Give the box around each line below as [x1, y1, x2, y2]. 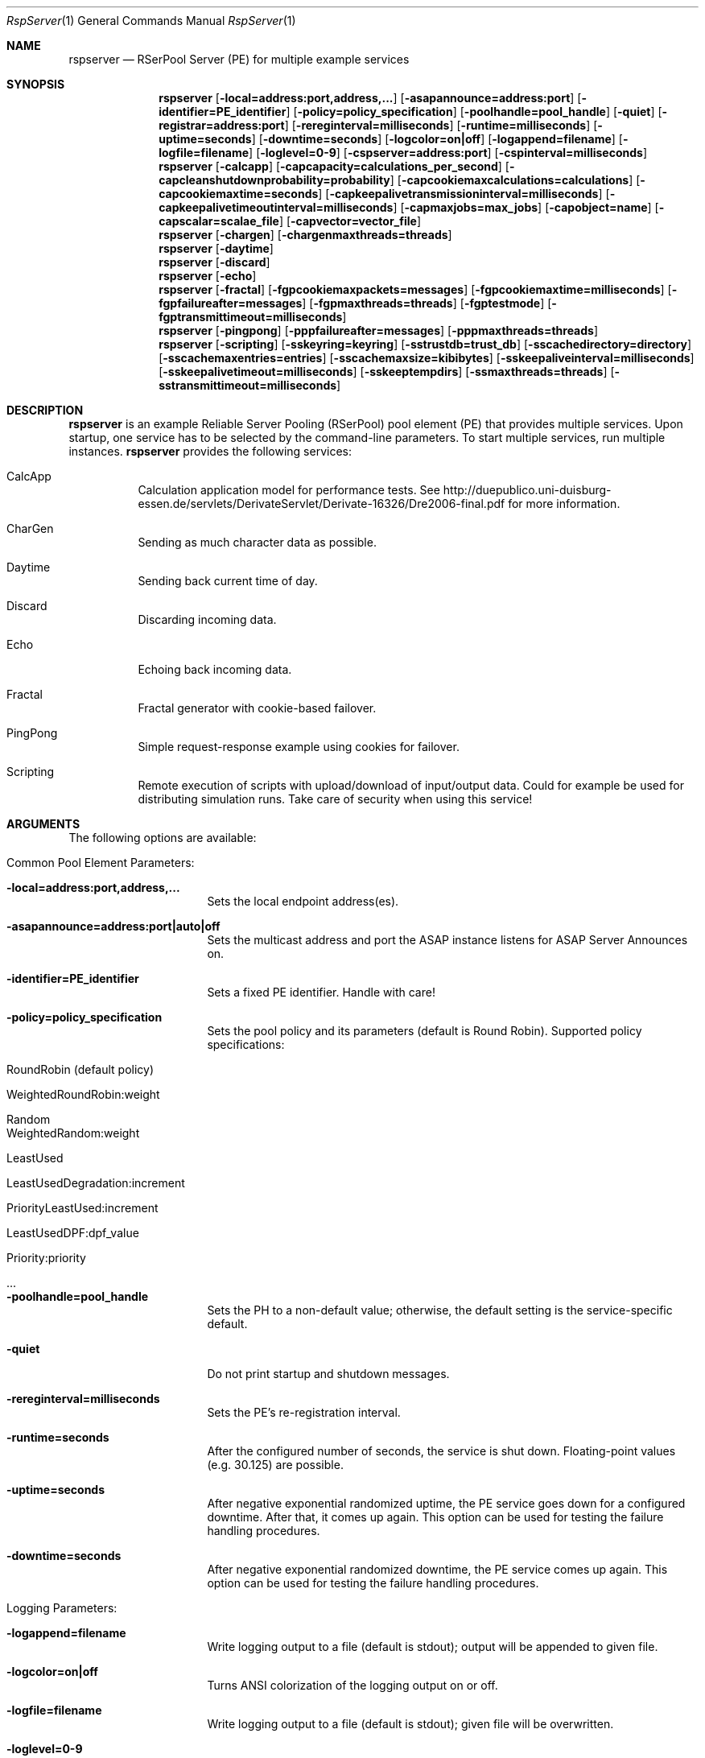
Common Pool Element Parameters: [6, 856, 195, 869]
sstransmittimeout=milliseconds [159, 378, 337, 392]
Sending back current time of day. [138, 574, 318, 588]
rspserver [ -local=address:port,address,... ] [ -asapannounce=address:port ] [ [159, 91, 582, 105]
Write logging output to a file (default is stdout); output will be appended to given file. [207, 1640, 658, 1653]
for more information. [508, 497, 620, 510]
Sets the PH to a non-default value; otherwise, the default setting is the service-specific [207, 1303, 673, 1317]
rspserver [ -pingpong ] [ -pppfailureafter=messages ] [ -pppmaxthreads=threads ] [159, 324, 599, 337]
